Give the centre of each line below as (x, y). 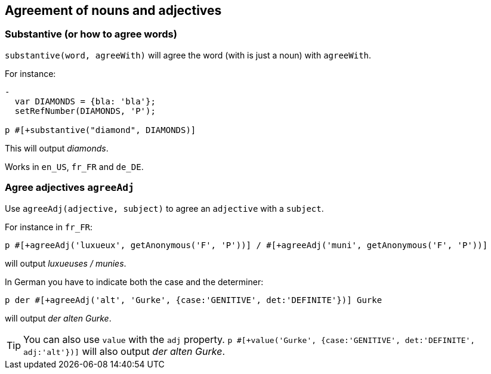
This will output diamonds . (57, 148)
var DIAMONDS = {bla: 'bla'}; (85, 101)
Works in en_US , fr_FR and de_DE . (74, 166)
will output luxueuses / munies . (66, 263)
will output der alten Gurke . (58, 318)
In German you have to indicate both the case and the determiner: (134, 282)
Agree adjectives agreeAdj (70, 188)
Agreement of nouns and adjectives (113, 10)
